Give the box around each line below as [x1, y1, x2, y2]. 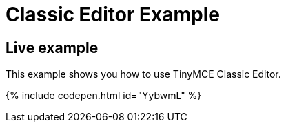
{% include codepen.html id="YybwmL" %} [6, 89, 202, 102]
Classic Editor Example [6, 3, 220, 26]
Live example [6, 39, 99, 56]
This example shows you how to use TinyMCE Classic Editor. [6, 68, 281, 81]
